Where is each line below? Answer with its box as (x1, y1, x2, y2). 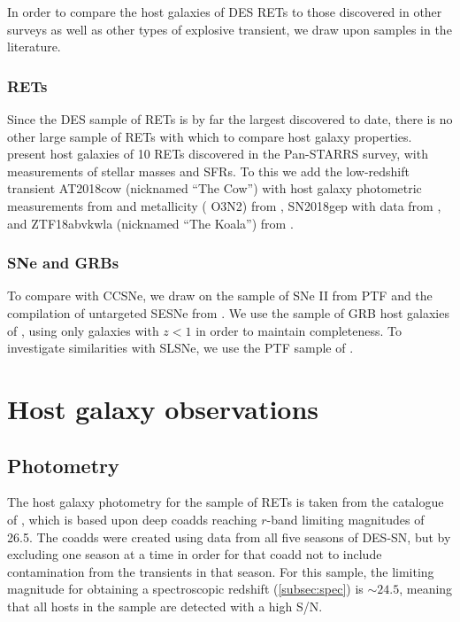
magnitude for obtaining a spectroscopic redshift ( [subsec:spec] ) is (7, 579, 364, 598)
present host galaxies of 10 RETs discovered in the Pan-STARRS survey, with (7, 144, 428, 163)
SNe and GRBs (7, 252, 119, 274)
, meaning (399, 579, 453, 598)
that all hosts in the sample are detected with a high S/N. (7, 596, 323, 615)
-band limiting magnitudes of (266, 509, 425, 528)
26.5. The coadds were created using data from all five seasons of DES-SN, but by (7, 527, 451, 546)
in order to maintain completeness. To (195, 321, 402, 339)
